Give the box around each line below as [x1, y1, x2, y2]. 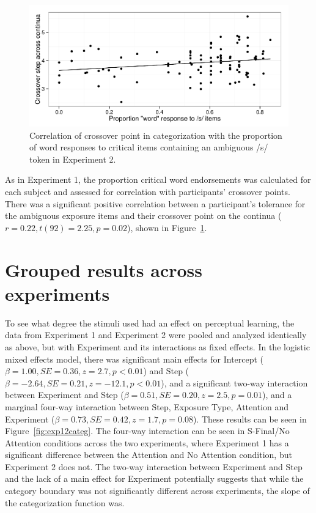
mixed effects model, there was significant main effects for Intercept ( [5, 352, 264, 365]
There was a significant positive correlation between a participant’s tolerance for [5, 197, 306, 210]
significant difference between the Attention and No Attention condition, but [5, 448, 292, 461]
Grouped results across [5, 257, 203, 282]
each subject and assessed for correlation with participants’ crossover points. [5, 185, 290, 198]
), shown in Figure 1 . [127, 221, 207, 234]
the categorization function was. [5, 496, 125, 509]
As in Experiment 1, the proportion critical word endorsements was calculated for [5, 173, 311, 186]
